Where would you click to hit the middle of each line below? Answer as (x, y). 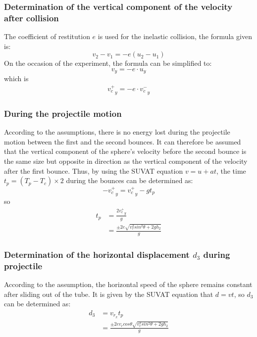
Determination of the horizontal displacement (97, 255)
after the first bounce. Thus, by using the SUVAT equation (94, 170)
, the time (231, 170)
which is (16, 78)
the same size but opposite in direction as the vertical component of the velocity (126, 161)
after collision (31, 18)
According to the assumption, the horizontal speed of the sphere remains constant (128, 284)
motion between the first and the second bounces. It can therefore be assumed (123, 141)
